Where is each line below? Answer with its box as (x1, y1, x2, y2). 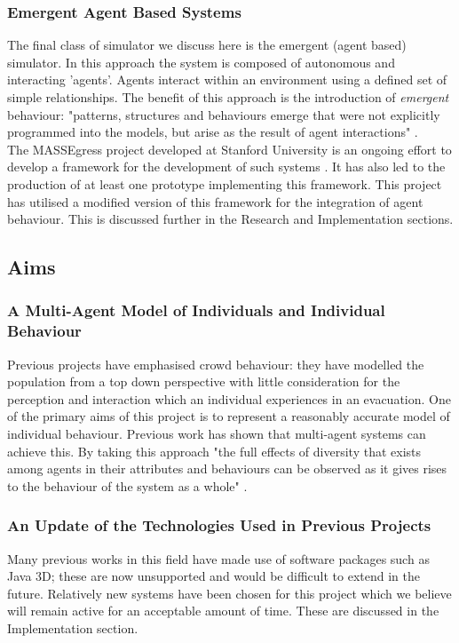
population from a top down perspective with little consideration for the (7, 372, 400, 391)
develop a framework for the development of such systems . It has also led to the (7, 157, 446, 176)
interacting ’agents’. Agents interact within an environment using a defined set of (7, 70, 447, 89)
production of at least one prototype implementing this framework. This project (7, 174, 442, 193)
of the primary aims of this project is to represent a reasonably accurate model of (7, 407, 450, 425)
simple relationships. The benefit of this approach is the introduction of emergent (7, 88, 449, 106)
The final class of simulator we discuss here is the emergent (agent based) (7, 36, 407, 54)
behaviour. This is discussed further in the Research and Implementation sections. (7, 210, 454, 228)
